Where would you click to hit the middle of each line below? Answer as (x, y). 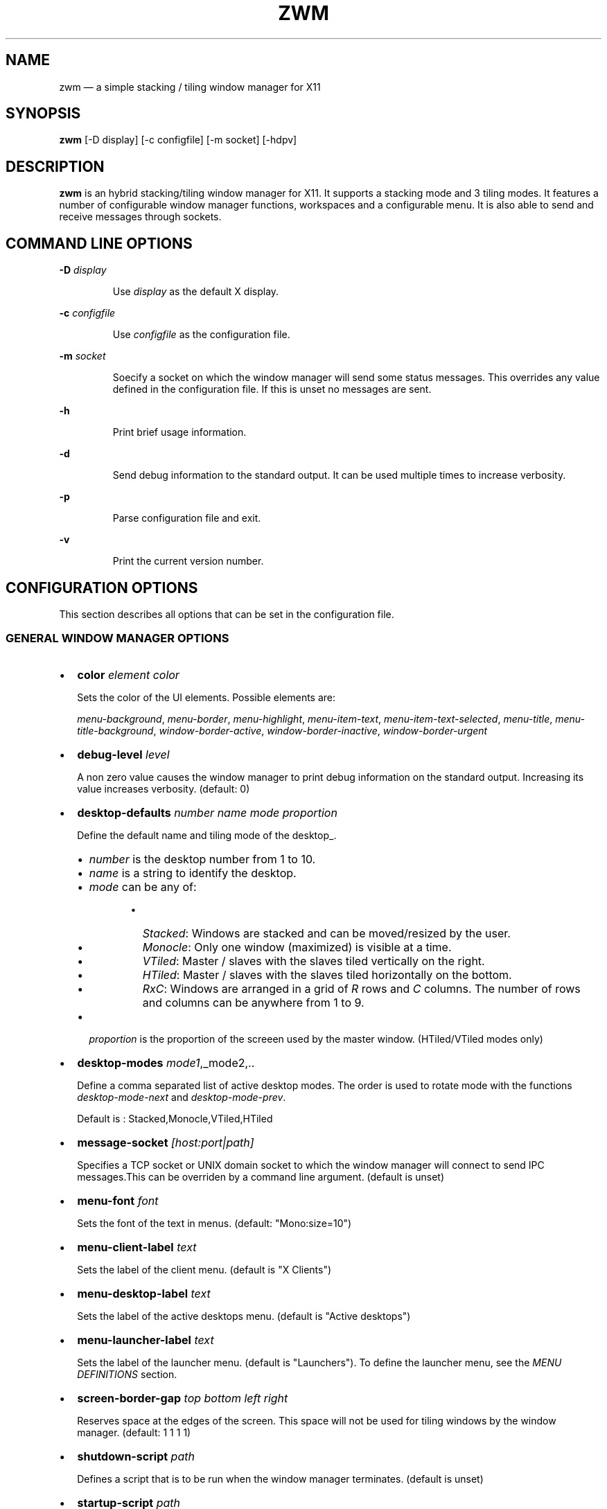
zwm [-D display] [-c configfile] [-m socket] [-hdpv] (178, 140)
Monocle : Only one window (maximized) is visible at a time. (297, 947)
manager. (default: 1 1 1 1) (134, 1432)
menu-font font (118, 1200)
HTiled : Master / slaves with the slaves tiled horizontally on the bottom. (327, 974)
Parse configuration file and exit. (187, 518)
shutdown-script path (136, 1456)
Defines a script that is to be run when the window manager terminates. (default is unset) (280, 1479)
